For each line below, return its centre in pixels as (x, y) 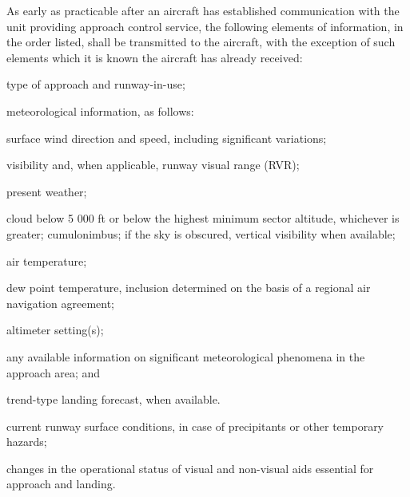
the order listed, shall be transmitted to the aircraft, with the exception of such (201, 42)
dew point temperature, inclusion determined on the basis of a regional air (189, 288)
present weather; (47, 191)
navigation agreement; (60, 303)
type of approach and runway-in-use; (96, 84)
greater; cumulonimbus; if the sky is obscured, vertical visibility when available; (201, 233)
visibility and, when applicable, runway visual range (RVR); (153, 165)
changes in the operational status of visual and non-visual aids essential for (190, 468)
